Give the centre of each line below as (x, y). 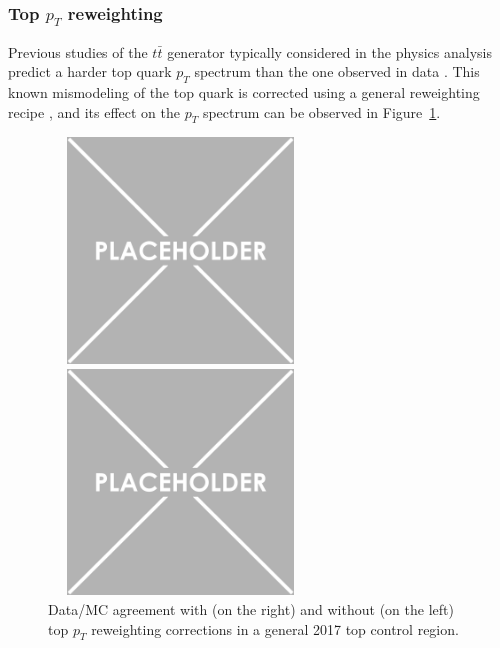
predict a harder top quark (90, 71)
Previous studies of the (78, 51)
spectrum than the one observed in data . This (337, 71)
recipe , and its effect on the (94, 111)
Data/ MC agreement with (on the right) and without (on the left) (251, 609)
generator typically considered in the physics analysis (329, 51)
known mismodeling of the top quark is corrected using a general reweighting (244, 91)
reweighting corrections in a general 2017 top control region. (275, 628)
